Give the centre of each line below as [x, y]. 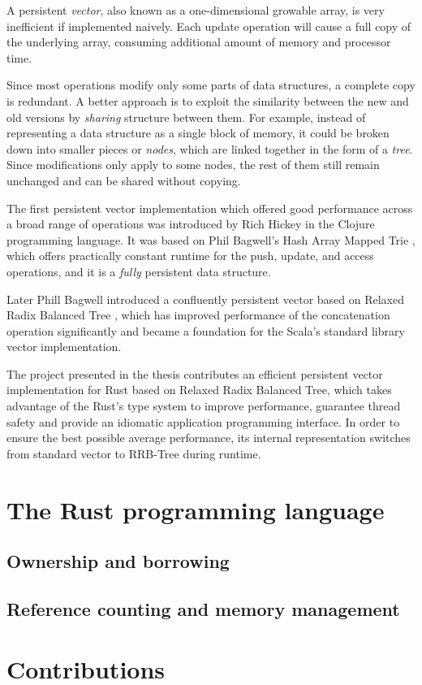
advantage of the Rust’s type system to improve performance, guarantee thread [204, 406]
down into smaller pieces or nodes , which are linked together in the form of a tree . [210, 148]
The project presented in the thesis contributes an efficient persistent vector [195, 373]
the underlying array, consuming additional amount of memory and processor [199, 42]
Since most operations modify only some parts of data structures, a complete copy [211, 85]
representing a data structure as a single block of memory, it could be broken [198, 133]
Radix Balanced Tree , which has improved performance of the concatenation [198, 315]
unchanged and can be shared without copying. [124, 180]
